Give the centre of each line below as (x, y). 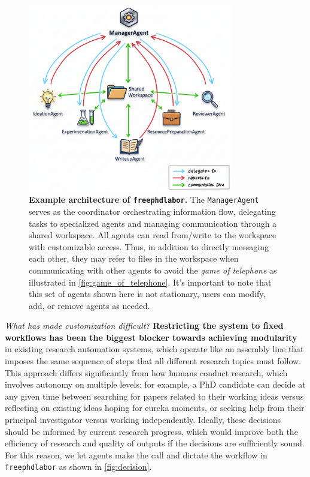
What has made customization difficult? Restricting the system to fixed (144, 325)
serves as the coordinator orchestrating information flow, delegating (152, 211)
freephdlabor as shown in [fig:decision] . (78, 466)
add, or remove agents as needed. (89, 305)
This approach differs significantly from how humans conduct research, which (146, 372)
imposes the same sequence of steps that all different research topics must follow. (153, 361)
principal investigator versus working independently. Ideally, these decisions (143, 420)
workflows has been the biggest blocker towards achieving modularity (151, 337)
